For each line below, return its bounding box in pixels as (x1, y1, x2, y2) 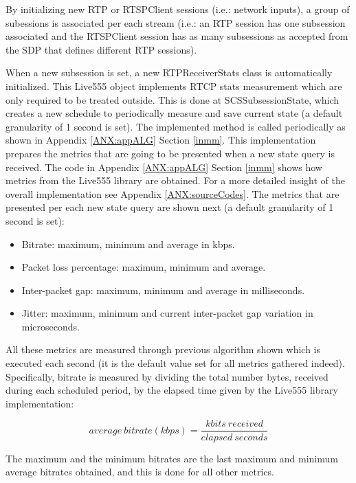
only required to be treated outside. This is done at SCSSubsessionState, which (5, 92, 340, 106)
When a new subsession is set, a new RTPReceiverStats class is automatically (5, 65, 333, 80)
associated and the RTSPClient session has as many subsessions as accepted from (5, 29, 348, 43)
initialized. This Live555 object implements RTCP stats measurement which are (5, 78, 342, 93)
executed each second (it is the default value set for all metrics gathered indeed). (5, 356, 345, 370)
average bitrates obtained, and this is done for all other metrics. (5, 464, 274, 479)
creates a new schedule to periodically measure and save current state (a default (5, 106, 343, 120)
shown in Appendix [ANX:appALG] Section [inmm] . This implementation (5, 133, 316, 147)
